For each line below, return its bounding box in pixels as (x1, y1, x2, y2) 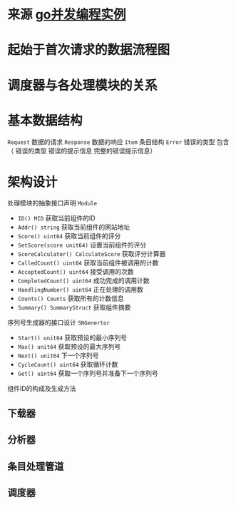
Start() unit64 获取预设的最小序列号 (17, 333, 127, 342)
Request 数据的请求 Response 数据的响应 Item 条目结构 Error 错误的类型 (7, 137, 215, 146)
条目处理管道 (7, 460, 64, 472)
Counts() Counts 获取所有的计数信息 (17, 294, 125, 303)
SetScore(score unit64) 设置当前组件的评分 (17, 240, 147, 250)
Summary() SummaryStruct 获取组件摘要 (17, 303, 131, 312)
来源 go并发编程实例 (7, 6, 126, 23)
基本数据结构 (7, 112, 83, 128)
